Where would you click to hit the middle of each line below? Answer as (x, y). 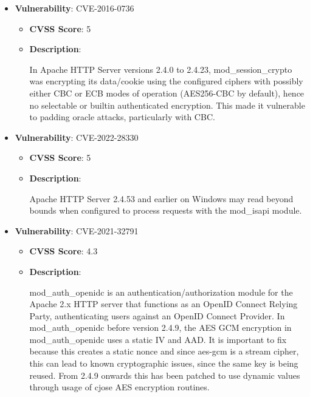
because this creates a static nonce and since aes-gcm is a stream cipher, (164, 351)
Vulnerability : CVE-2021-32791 (77, 230)
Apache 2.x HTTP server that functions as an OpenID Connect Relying (164, 304)
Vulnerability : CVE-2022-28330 (77, 137)
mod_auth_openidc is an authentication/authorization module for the (161, 292)
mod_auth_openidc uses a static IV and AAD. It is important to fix (158, 339)
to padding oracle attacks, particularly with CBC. (122, 117)
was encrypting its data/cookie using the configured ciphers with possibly (166, 81)
